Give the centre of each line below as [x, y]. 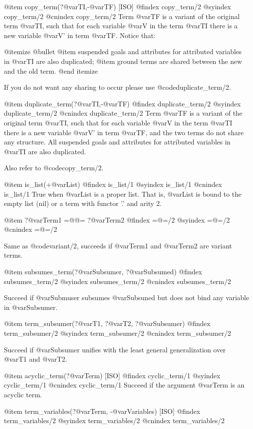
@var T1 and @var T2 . [36, 359]
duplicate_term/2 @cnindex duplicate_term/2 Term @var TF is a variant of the [123, 113]
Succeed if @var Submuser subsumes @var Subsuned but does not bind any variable [126, 297]
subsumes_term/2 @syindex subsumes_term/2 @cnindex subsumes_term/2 [117, 281]
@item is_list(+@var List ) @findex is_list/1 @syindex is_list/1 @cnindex [113, 184]
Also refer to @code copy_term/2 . [54, 168]
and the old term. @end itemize [51, 71]
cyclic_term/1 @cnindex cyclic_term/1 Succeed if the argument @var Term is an [124, 385]
